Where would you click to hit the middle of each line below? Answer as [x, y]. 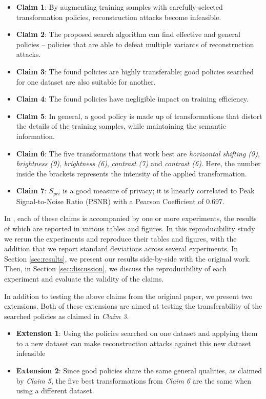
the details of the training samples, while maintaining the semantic [121, 126]
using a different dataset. [55, 391]
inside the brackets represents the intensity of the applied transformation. [131, 173]
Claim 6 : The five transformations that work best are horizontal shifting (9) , [138, 153]
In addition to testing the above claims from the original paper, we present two [128, 296]
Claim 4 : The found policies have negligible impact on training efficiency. [132, 99]
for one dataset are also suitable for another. [86, 81]
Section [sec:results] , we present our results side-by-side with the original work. [128, 258]
